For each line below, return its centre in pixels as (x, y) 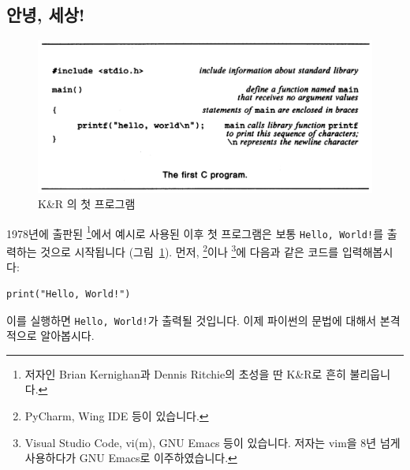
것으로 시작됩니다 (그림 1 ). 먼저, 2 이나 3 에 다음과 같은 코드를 (190, 250)
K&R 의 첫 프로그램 (87, 204)
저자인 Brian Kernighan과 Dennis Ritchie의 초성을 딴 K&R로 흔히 (185, 373)
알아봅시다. (67, 336)
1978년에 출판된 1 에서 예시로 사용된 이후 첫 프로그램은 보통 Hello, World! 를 (195, 232)
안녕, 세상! (46, 15)
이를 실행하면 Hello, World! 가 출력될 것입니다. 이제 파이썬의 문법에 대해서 (192, 320)
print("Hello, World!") (69, 294)
